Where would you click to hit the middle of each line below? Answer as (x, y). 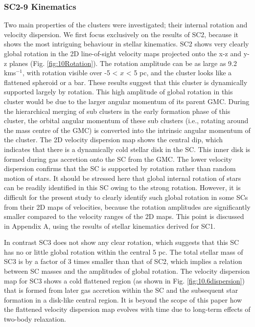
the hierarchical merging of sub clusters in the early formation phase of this (117, 111)
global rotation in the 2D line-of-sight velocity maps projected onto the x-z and (123, 53)
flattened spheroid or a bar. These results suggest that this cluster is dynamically (126, 82)
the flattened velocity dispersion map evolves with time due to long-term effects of (127, 309)
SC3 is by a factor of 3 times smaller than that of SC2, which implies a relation (123, 261)
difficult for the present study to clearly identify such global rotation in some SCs (126, 197)
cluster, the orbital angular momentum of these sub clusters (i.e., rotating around (126, 120)
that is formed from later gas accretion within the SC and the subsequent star (121, 290)
